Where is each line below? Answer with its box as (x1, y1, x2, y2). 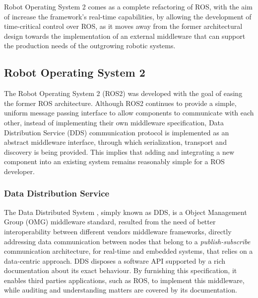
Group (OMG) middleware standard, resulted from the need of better (4, 216, 216, 227)
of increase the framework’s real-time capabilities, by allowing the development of (4, 11, 252, 21)
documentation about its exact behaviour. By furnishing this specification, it (4, 265, 237, 276)
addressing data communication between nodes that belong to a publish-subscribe (4, 236, 251, 246)
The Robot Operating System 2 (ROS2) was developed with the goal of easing (4, 88, 243, 99)
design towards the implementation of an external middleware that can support (4, 30, 246, 41)
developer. (4, 166, 35, 176)
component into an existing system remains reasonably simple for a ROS (4, 156, 225, 167)
